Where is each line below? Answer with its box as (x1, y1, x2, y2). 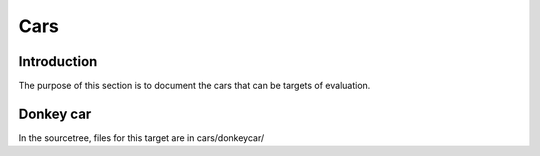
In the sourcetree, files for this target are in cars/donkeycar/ (18, 131, 265, 144)
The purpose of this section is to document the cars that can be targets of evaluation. (18, 80, 371, 92)
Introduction (18, 53, 98, 70)
